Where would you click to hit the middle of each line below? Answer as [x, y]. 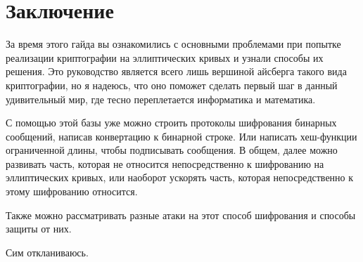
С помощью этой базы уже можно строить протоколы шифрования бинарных [171, 123]
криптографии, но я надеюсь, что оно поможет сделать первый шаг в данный [172, 85]
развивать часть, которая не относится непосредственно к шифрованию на [165, 163]
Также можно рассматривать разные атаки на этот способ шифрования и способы [181, 215]
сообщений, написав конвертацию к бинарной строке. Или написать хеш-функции [181, 136]
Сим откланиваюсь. [47, 252]
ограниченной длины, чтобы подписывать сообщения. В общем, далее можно [172, 150]
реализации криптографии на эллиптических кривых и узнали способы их [165, 57]
